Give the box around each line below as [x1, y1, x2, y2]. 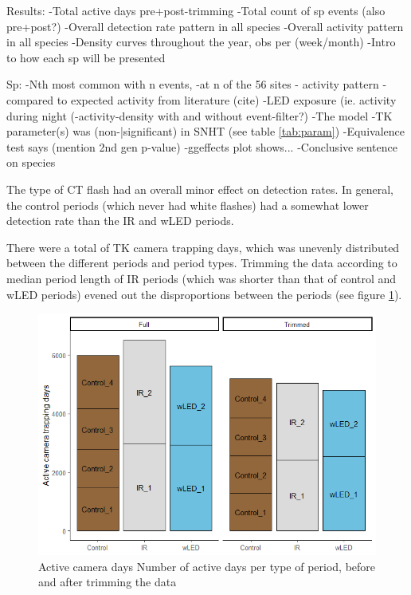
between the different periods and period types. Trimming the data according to [6, 254, 397, 271]
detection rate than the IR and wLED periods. [6, 212, 234, 229]
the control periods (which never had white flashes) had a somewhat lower [6, 196, 369, 213]
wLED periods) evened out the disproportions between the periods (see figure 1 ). [6, 286, 402, 302]
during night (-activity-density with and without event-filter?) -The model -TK [6, 107, 393, 124]
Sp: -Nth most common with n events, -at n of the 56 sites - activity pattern [6, 76, 379, 93]
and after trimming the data [38, 573, 177, 590]
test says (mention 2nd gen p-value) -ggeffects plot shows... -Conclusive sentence [6, 138, 397, 155]
